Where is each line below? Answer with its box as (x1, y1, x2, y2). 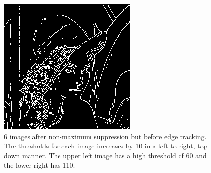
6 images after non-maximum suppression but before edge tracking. (4, 131, 207, 141)
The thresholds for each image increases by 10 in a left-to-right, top (4, 141, 208, 151)
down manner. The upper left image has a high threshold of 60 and (4, 150, 207, 160)
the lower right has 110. (4, 160, 75, 170)
